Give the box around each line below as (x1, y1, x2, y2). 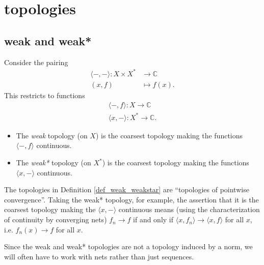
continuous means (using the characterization (118, 204, 260, 215)
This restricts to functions (4, 90, 85, 100)
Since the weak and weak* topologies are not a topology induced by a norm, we (4, 241, 253, 252)
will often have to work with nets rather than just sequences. (4, 251, 194, 261)
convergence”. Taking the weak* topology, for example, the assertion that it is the (4, 194, 259, 204)
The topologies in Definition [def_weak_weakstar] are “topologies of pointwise (4, 184, 249, 195)
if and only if (133, 214, 174, 225)
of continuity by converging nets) (4, 214, 107, 225)
